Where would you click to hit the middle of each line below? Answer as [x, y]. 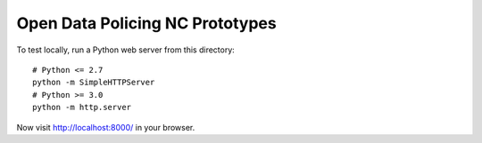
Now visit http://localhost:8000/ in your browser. [106, 127]
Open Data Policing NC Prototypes [146, 23]
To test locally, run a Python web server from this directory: [126, 50]
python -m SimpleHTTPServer [94, 83]
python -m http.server [82, 107]
